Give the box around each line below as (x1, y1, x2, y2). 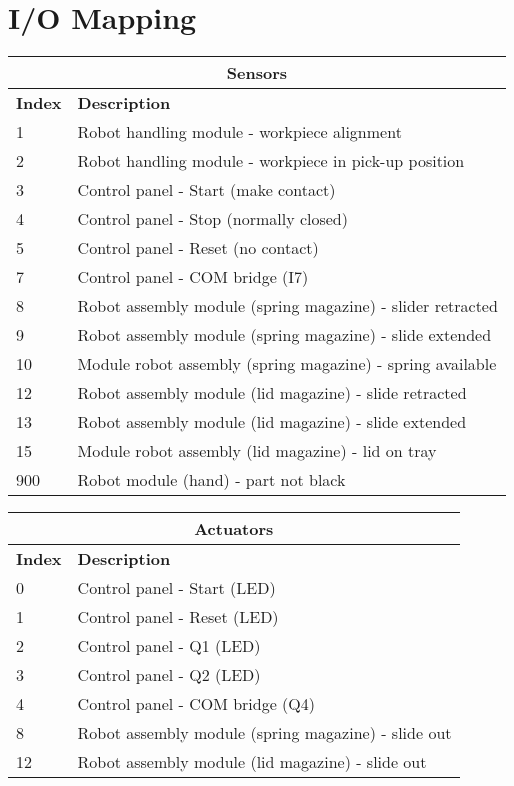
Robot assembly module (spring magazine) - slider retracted (77, 294, 498, 318)
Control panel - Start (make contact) (77, 178, 336, 202)
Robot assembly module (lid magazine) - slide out (77, 750, 427, 774)
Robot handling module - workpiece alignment (77, 120, 402, 144)
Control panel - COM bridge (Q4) (77, 692, 316, 716)
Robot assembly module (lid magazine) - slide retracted (77, 381, 467, 405)
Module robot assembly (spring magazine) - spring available (77, 352, 497, 376)
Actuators (194, 517, 274, 541)
